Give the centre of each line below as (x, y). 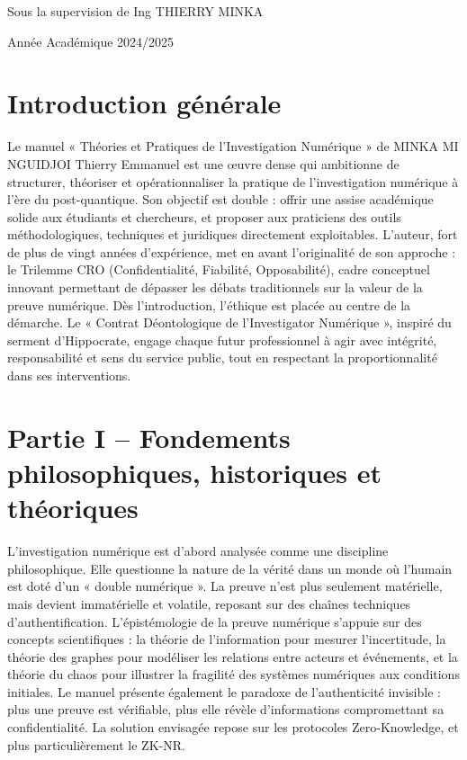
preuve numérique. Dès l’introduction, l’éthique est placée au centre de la (209, 304)
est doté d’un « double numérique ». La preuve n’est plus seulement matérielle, (225, 586)
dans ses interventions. (69, 376)
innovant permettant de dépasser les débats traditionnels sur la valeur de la (215, 287)
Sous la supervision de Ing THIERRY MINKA (135, 11)
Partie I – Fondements (149, 437)
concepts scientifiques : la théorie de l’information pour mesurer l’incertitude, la (227, 639)
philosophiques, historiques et (194, 472)
